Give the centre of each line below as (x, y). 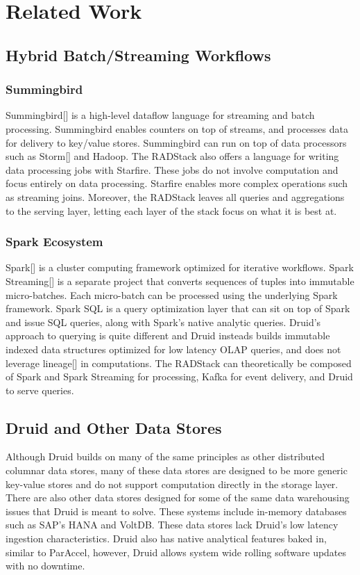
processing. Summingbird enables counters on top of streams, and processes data (177, 128)
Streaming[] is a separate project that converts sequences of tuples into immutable (180, 281)
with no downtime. (45, 566)
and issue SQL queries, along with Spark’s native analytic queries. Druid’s (163, 322)
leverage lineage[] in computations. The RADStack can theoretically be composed (179, 363)
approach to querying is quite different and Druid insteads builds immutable (168, 335)
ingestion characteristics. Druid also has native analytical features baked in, (166, 538)
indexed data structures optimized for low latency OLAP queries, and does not (173, 349)
